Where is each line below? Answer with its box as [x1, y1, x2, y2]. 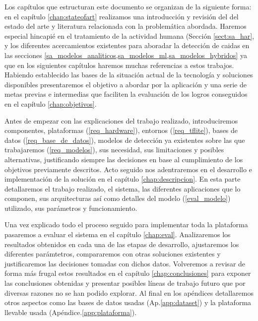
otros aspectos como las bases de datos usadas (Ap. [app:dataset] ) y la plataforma [4, 297, 252, 308]
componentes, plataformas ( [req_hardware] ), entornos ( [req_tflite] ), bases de [4, 125, 238, 135]
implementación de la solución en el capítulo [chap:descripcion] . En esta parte [4, 174, 241, 184]
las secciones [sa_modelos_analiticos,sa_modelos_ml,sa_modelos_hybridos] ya [4, 50, 247, 60]
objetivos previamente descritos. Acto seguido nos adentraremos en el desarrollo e [4, 164, 252, 174]
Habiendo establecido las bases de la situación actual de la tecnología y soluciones [4, 69, 253, 80]
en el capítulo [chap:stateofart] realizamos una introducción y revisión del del [4, 11, 239, 21]
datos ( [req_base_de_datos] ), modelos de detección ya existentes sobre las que [4, 134, 245, 145]
